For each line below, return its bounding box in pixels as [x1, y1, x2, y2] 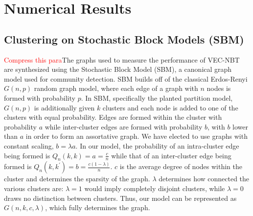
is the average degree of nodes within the [119, 161, 242, 172]
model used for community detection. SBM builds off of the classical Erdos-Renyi [4, 73, 248, 84]
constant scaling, [4, 140, 54, 151]
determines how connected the [159, 173, 250, 184]
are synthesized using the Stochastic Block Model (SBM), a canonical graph [4, 64, 232, 74]
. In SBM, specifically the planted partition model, [81, 92, 233, 103]
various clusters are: [4, 183, 64, 193]
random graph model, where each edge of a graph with [34, 83, 198, 93]
